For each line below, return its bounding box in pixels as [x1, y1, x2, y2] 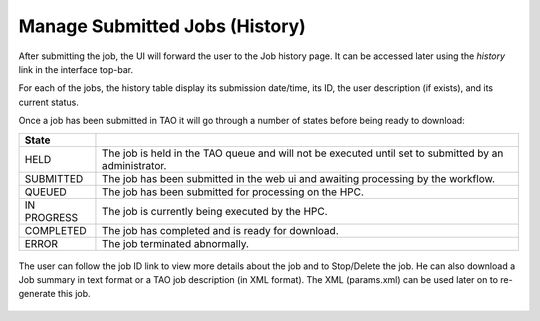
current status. [18, 96, 79, 108]
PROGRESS [24, 210, 79, 224]
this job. [57, 288, 91, 300]
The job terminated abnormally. [101, 236, 250, 250]
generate [18, 288, 56, 300]
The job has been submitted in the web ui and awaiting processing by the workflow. [101, 171, 495, 185]
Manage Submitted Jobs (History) [18, 15, 307, 37]
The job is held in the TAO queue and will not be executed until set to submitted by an [101, 146, 504, 160]
